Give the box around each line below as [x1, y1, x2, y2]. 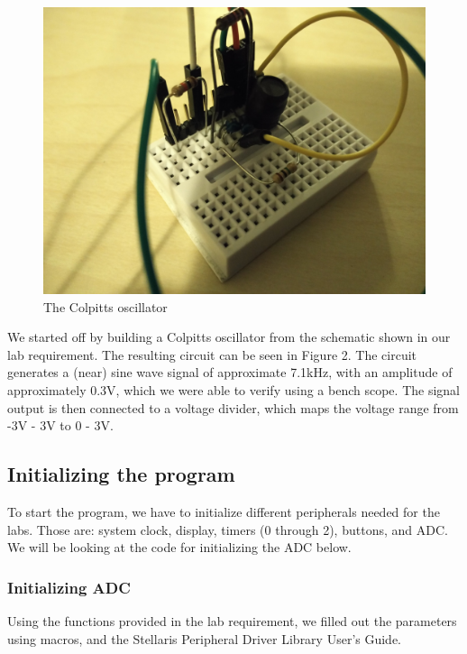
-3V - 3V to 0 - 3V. [7, 416, 114, 435]
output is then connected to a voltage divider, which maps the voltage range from [7, 398, 459, 417]
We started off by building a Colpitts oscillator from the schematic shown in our [7, 327, 451, 346]
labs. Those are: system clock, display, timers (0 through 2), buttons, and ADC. [7, 520, 448, 539]
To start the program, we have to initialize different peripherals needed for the [7, 502, 440, 520]
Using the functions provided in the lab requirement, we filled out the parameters [7, 611, 457, 630]
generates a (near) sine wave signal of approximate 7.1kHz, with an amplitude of [7, 363, 453, 382]
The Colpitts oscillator [43, 297, 168, 316]
